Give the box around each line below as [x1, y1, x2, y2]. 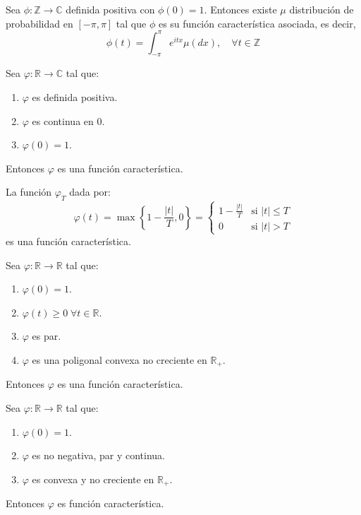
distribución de [289, 2, 354, 16]
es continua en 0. [32, 113, 105, 128]
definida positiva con [66, 2, 155, 16]
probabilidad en [6, 16, 73, 30]
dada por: [69, 184, 111, 199]
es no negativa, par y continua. [32, 448, 165, 463]
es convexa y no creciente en [32, 471, 154, 486]
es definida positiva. [32, 90, 118, 105]
